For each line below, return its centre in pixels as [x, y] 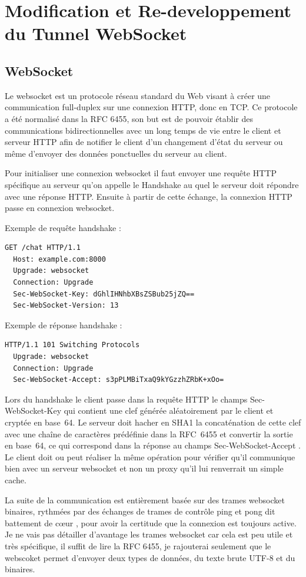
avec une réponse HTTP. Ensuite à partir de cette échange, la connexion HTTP [149, 196]
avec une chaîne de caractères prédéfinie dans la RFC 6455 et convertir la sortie [149, 433]
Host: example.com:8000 [59, 259]
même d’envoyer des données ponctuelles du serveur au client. [116, 153]
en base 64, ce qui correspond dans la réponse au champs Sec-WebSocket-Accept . [153, 445]
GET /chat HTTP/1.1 [43, 248]
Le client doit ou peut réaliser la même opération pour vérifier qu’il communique [150, 456]
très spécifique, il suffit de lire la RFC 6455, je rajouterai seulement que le [138, 545]
